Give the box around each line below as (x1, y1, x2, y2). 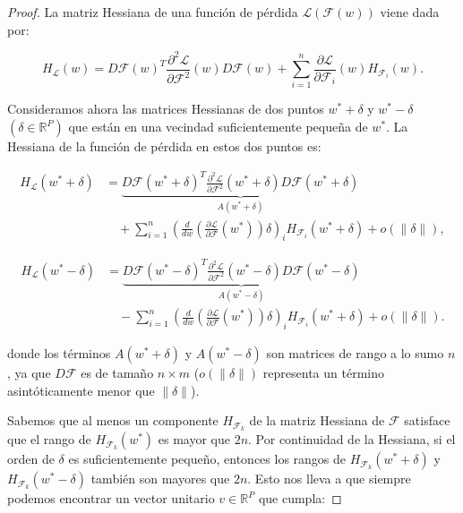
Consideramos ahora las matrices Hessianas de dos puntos (7, 99, 324, 118)
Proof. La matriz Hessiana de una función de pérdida (7, 3, 298, 21)
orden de (7, 449, 55, 468)
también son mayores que (90, 469, 230, 488)
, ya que (7, 363, 51, 382)
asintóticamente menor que (7, 380, 155, 399)
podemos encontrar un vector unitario (7, 489, 215, 508)
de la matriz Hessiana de (249, 411, 385, 430)
